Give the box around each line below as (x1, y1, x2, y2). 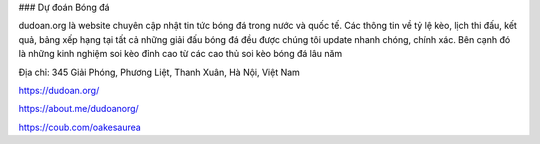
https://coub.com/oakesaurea (18, 121, 142, 133)
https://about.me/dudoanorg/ (18, 103, 139, 115)
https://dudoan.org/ (18, 84, 100, 96)
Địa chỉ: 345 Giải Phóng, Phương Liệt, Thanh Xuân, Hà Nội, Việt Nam (18, 66, 300, 78)
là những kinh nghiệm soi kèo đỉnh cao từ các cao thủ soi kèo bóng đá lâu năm (18, 48, 343, 60)
